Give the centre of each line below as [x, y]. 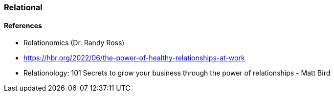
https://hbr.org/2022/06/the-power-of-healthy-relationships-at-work [134, 58]
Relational [23, 7]
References [23, 25]
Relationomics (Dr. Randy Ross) [74, 43]
